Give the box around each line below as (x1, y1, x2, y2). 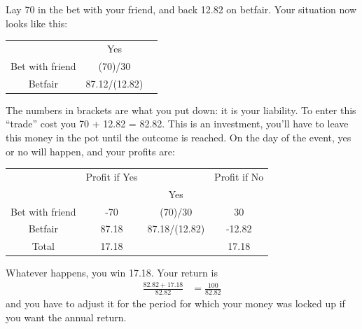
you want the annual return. (6, 309, 127, 324)
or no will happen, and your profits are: (6, 143, 175, 158)
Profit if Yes (85, 169, 138, 183)
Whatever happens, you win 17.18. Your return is (6, 265, 218, 280)
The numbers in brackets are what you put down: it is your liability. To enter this (6, 102, 356, 117)
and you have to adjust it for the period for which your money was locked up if (6, 296, 345, 311)
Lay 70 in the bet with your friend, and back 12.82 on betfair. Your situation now (6, 2, 356, 16)
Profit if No (214, 169, 264, 183)
